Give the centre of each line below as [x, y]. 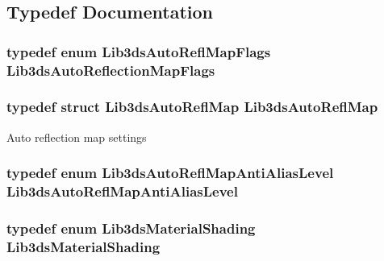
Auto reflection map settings [77, 137]
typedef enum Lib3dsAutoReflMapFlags [139, 51]
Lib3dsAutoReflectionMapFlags [111, 70]
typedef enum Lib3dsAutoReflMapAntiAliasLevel [170, 173]
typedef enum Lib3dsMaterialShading [131, 228]
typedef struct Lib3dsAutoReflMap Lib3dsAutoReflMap [192, 107]
